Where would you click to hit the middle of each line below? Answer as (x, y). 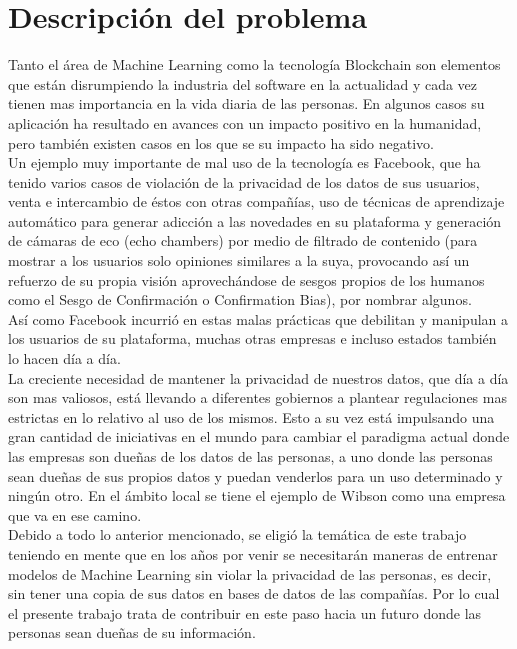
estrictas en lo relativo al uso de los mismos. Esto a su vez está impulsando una (251, 416)
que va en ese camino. (75, 514)
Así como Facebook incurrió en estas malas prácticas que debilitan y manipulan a (258, 318)
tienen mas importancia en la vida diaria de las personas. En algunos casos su (246, 103)
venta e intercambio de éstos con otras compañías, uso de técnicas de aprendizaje (256, 201)
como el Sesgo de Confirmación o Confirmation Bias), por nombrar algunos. (240, 299)
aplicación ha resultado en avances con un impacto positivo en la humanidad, (245, 122)
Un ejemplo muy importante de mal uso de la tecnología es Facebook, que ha (244, 162)
